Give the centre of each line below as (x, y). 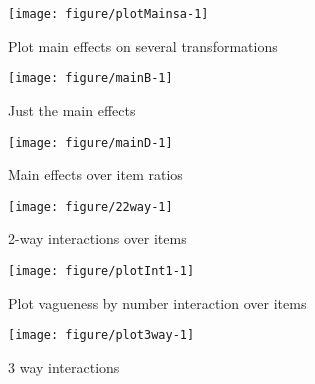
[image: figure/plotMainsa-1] (108, 14)
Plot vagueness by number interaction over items (157, 302)
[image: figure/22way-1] (90, 206)
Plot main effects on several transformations (143, 45)
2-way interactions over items (97, 238)
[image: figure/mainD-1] (90, 142)
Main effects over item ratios (95, 174)
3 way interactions (64, 366)
